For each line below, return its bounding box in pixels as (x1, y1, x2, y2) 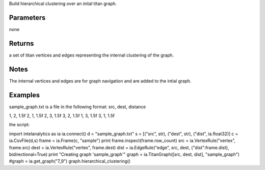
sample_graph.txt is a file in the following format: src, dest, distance (9, 104, 146, 110)
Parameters (9, 13, 46, 22)
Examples (9, 91, 40, 99)
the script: (9, 122, 30, 128)
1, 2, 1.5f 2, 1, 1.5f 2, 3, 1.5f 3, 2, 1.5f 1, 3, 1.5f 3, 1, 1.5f (9, 113, 115, 119)
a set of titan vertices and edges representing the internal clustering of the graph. (9, 52, 174, 58)
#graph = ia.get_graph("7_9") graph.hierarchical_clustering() (9, 158, 131, 164)
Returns (9, 39, 34, 48)
